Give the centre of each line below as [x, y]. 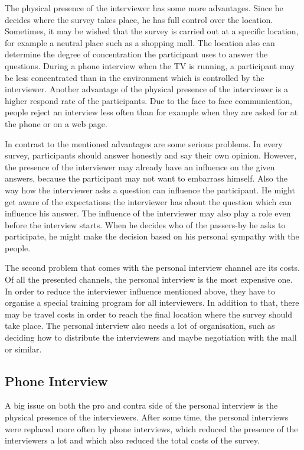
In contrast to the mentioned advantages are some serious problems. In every [144, 143]
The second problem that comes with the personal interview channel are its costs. [152, 268]
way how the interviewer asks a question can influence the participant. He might [150, 190]
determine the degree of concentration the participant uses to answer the [136, 54]
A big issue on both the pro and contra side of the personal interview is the [141, 405]
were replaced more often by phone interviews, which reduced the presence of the [151, 428]
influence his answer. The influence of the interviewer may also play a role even [148, 213]
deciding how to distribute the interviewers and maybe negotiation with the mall [151, 337]
